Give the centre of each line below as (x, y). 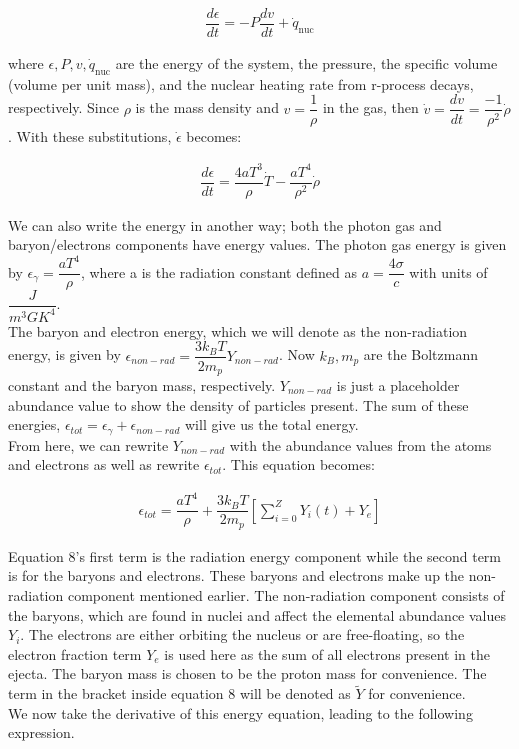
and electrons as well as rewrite (104, 464)
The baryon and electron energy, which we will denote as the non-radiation (238, 330)
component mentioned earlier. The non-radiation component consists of (286, 595)
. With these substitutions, (90, 135)
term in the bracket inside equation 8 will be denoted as (179, 693)
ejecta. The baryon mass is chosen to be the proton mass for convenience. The (247, 673)
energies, (34, 424)
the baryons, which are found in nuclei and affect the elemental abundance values (257, 614)
